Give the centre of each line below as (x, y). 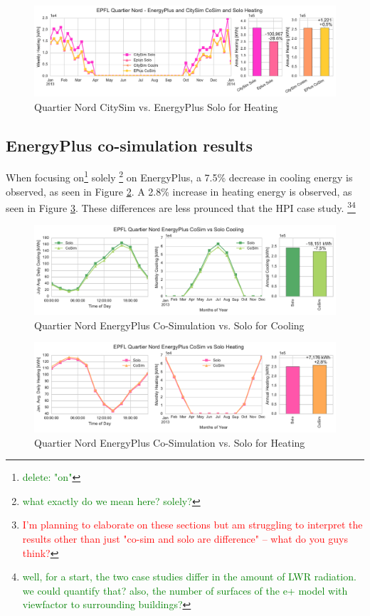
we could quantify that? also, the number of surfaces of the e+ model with (185, 590)
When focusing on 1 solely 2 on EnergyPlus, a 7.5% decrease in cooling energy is (179, 176)
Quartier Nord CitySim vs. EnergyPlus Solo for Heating (156, 106)
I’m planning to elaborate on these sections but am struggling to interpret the (192, 525)
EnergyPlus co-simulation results (129, 145)
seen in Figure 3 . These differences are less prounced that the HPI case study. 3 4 (181, 207)
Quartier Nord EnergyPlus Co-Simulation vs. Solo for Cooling (169, 325)
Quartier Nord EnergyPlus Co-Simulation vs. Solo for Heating (170, 442)
